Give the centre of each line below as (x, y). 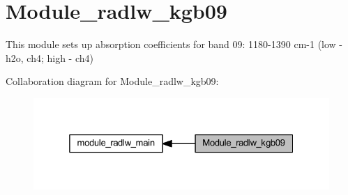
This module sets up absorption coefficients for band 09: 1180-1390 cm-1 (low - (174, 44)
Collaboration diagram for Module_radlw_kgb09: (112, 81)
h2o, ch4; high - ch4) (50, 57)
